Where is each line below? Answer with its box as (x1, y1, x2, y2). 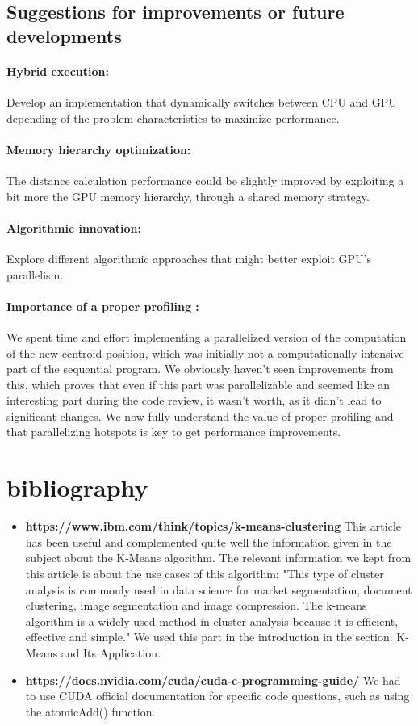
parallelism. (6, 266, 64, 283)
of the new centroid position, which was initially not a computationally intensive (6, 344, 404, 361)
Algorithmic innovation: (6, 219, 142, 236)
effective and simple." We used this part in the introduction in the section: (25, 628, 393, 645)
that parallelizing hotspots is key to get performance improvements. (6, 423, 341, 440)
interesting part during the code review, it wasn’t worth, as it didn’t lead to (6, 392, 382, 409)
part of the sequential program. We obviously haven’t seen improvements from (6, 360, 394, 377)
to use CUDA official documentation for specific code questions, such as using (25, 687, 410, 704)
